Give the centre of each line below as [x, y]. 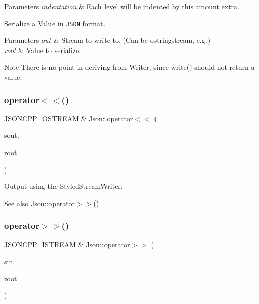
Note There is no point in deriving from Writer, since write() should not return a [129, 67]
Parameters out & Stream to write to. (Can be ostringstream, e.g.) [107, 40]
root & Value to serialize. [42, 50]
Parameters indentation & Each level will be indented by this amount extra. [122, 6]
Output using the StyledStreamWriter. [63, 186]
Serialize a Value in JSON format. [55, 23]
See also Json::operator [40, 203]
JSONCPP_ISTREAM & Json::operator [67, 244]
